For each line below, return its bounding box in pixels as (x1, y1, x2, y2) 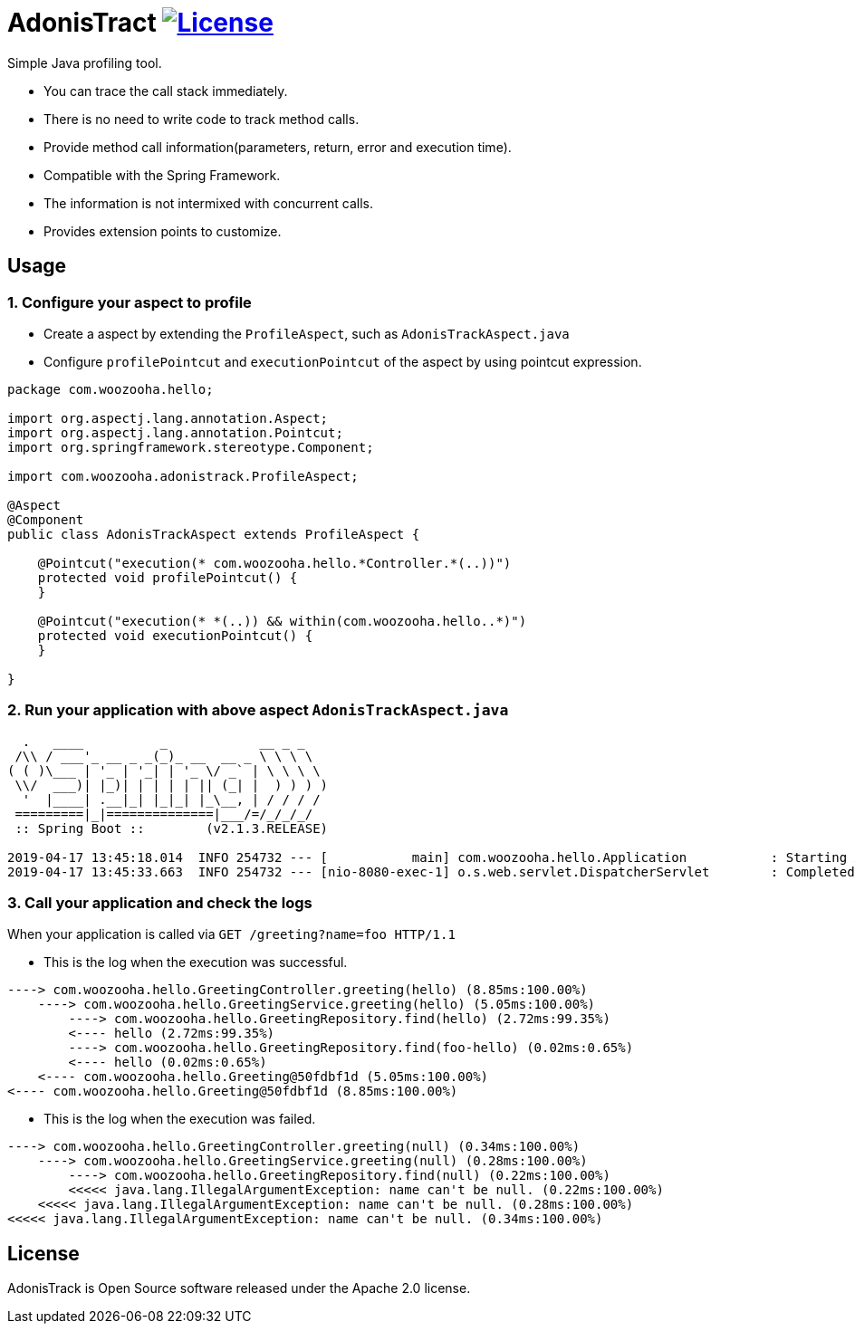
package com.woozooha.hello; (7, 381, 214, 397)
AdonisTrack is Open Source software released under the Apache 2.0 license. (7, 1280, 471, 1297)
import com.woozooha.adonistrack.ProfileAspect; (7, 468, 359, 484)
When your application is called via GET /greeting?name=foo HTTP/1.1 (7, 926, 456, 943)
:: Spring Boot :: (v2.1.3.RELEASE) (14, 820, 329, 836)
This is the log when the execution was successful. (43, 954, 348, 971)
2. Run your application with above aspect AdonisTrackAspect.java (7, 701, 509, 720)
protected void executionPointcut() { (37, 627, 313, 643)
